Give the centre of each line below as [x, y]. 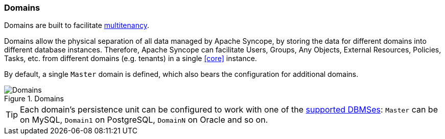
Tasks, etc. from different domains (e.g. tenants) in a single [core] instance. [131, 59]
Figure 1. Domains [34, 99]
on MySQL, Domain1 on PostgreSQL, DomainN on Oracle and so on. [144, 120]
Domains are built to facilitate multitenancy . [77, 25]
